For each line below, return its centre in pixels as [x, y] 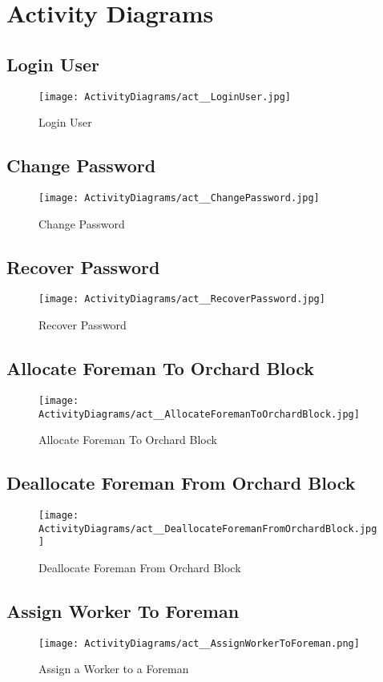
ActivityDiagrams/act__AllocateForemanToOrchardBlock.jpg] [199, 414]
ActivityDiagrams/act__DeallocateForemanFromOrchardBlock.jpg [208, 529]
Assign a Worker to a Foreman [114, 669]
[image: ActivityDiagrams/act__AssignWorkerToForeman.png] [199, 643]
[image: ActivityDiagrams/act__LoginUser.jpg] [165, 97]
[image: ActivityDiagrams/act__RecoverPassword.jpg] [182, 299]
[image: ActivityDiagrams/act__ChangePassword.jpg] [179, 198]
